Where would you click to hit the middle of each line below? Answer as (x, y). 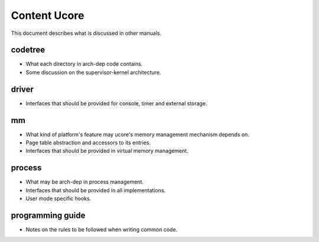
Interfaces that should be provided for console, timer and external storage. (116, 103)
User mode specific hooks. (58, 199)
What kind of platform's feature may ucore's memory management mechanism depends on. (137, 134)
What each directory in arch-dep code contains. (84, 64)
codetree (28, 50)
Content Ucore (48, 15)
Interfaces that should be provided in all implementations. (96, 190)
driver (22, 89)
